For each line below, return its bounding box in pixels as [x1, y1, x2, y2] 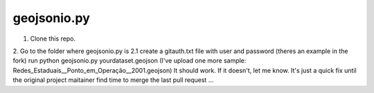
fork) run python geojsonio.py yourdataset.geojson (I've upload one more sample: [12, 56, 247, 65]
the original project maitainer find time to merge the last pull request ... [12, 76, 214, 84]
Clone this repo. [30, 34, 76, 43]
